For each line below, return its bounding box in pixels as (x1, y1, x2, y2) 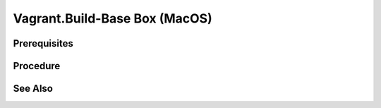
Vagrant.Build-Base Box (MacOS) (13, 11, 213, 26)
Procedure (13, 60, 61, 72)
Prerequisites (13, 37, 73, 49)
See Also (13, 83, 53, 95)
